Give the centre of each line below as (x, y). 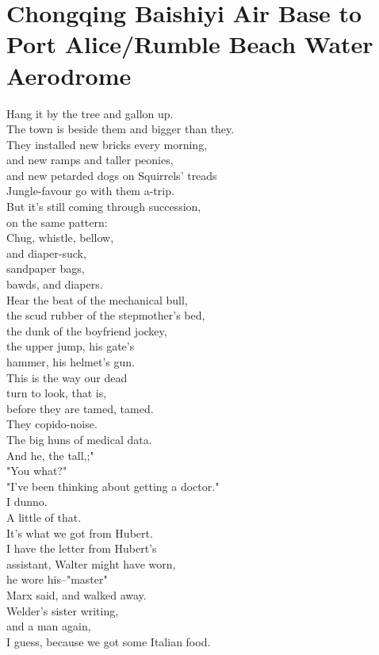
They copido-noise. (52, 424)
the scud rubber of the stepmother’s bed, (106, 315)
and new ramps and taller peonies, (90, 160)
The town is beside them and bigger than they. (121, 129)
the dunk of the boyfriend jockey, (87, 330)
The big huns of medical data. (79, 439)
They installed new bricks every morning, (107, 144)
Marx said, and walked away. (77, 594)
